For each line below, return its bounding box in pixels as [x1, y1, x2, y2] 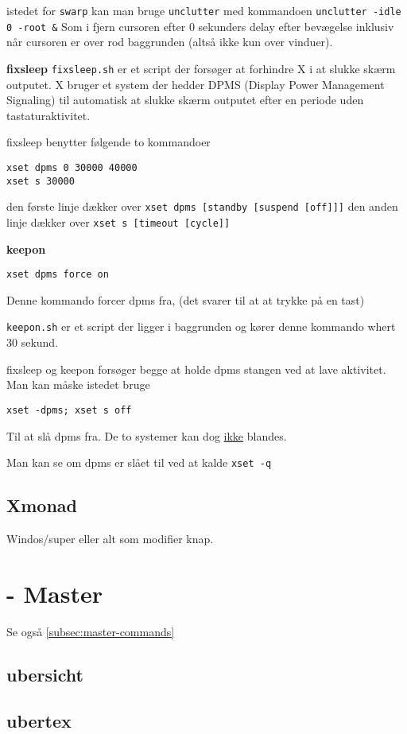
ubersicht [6, 662, 83, 686]
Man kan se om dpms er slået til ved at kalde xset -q [6, 454, 272, 471]
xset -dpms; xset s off [6, 404, 132, 416]
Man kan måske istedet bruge [6, 376, 150, 393]
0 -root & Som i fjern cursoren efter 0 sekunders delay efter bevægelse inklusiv [6, 17, 394, 34]
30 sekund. [6, 334, 59, 351]
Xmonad [6, 493, 78, 518]
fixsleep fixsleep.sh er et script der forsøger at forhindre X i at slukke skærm [6, 60, 396, 76]
